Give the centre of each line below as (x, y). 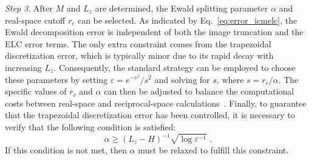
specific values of (36, 91)
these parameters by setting (56, 79)
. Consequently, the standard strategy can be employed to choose (175, 67)
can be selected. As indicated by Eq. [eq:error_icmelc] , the (187, 20)
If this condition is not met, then (66, 150)
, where (230, 79)
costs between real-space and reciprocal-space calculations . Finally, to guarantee (156, 103)
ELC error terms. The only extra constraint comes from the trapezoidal (138, 43)
